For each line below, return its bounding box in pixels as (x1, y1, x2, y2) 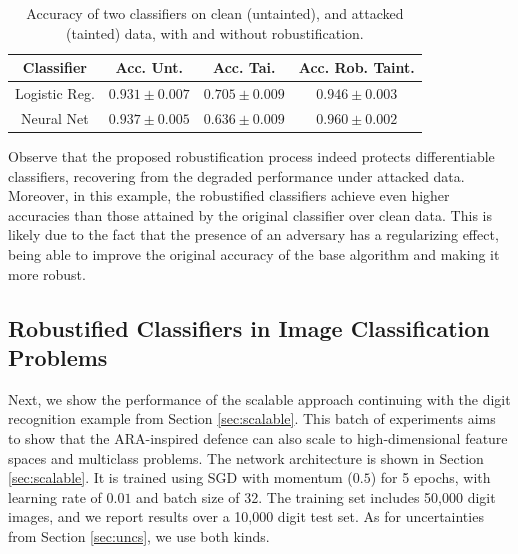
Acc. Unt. (115, 57, 183, 78)
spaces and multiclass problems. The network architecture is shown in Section (8, 447, 484, 468)
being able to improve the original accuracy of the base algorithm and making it (8, 243, 500, 264)
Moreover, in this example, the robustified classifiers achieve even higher (8, 185, 450, 206)
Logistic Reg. (15, 83, 95, 104)
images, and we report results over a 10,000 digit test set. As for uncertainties (8, 506, 484, 527)
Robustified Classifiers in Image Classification (8, 312, 490, 343)
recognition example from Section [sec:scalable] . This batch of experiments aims (8, 408, 496, 429)
